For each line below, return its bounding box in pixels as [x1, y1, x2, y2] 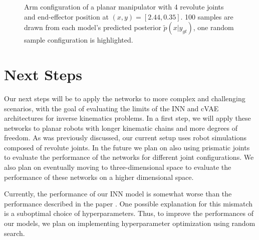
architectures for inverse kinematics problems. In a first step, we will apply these [4, 113, 251, 123]
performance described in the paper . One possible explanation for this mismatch [4, 198, 253, 208]
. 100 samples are [180, 11, 233, 22]
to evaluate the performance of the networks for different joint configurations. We [4, 152, 254, 162]
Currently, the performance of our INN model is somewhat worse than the [4, 188, 232, 199]
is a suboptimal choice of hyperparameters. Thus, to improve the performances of [4, 208, 253, 218]
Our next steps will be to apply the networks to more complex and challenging [4, 93, 245, 103]
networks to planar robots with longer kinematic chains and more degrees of [4, 122, 238, 133]
